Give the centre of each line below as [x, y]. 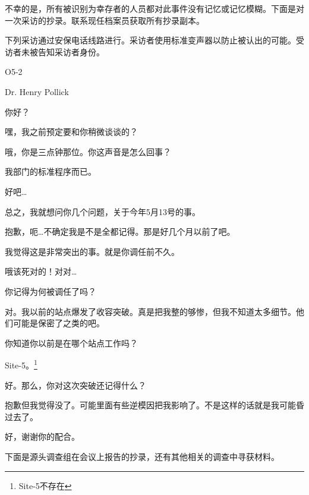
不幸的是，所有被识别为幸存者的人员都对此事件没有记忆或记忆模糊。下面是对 [154, 8]
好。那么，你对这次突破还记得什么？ [75, 385]
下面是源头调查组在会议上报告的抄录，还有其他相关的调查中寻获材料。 [142, 456]
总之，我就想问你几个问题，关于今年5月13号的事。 [103, 211]
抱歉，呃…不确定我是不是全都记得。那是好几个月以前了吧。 [120, 231]
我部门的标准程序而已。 [51, 171]
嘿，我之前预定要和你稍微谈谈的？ [71, 132]
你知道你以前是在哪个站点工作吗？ [71, 343]
